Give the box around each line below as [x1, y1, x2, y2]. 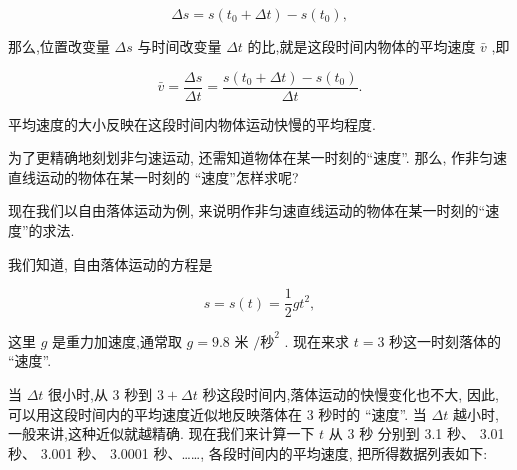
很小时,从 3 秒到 [48, 383, 153, 404]
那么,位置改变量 [8, 36, 110, 56]
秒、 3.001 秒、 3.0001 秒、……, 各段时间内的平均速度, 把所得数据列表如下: [8, 442, 488, 463]
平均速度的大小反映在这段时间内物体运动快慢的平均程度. [8, 113, 376, 134]
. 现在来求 [284, 330, 350, 351]
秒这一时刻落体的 [389, 330, 502, 351]
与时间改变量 [137, 36, 222, 56]
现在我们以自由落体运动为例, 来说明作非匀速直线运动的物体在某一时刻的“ [8, 200, 486, 221]
